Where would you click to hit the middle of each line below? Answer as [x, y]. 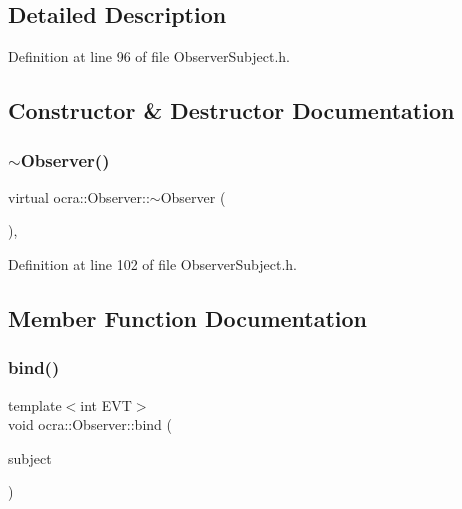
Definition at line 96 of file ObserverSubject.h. [149, 56]
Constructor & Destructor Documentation [231, 110]
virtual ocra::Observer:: [79, 196]
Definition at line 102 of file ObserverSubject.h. [152, 263]
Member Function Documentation [188, 317]
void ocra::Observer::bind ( [90, 424]
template [35, 404]
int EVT [106, 404]
